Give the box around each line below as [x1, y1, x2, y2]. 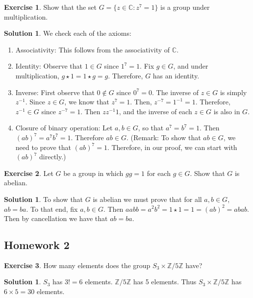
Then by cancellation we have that [4, 213, 108, 223]
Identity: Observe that [15, 61, 83, 71]
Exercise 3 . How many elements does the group [4, 260, 151, 270]
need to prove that [15, 142, 72, 152]
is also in [213, 106, 240, 116]
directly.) [39, 151, 66, 162]
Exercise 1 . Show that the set [4, 2, 97, 12]
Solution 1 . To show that [4, 194, 83, 204]
